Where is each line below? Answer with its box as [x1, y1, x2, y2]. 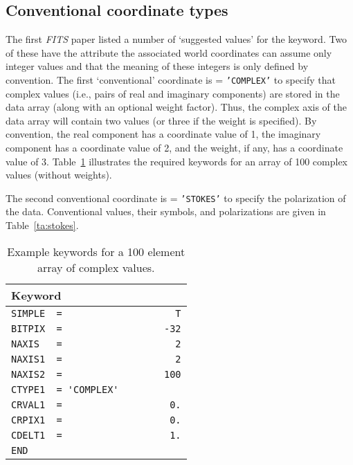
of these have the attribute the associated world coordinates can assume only [6, 45, 332, 60]
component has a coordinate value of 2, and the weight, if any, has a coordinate [6, 140, 343, 155]
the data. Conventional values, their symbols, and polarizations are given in [6, 204, 326, 219]
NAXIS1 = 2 [11, 353, 181, 365]
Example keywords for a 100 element [7, 243, 185, 259]
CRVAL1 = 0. [11, 399, 181, 410]
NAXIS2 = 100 [11, 368, 181, 380]
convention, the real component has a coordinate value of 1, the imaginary [6, 127, 321, 141]
